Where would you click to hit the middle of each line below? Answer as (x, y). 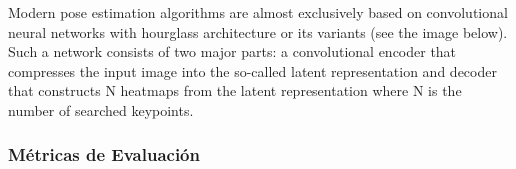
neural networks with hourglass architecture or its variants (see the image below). (258, 31)
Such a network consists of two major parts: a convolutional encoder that (232, 51)
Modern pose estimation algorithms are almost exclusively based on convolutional (258, 12)
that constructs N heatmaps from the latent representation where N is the (235, 90)
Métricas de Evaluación (104, 154)
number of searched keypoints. (101, 109)
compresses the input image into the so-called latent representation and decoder (252, 70)
